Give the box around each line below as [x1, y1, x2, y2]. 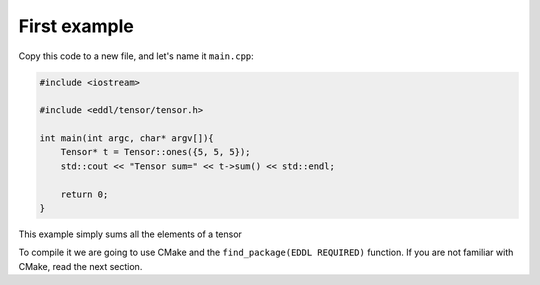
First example [18, 15, 135, 37]
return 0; [60, 188, 109, 200]
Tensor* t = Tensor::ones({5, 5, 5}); [60, 146, 251, 158]
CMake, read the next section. [18, 260, 143, 272]
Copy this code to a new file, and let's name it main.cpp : [18, 50, 254, 62]
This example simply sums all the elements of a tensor [18, 228, 242, 240]
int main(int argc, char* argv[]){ [39, 133, 214, 144]
